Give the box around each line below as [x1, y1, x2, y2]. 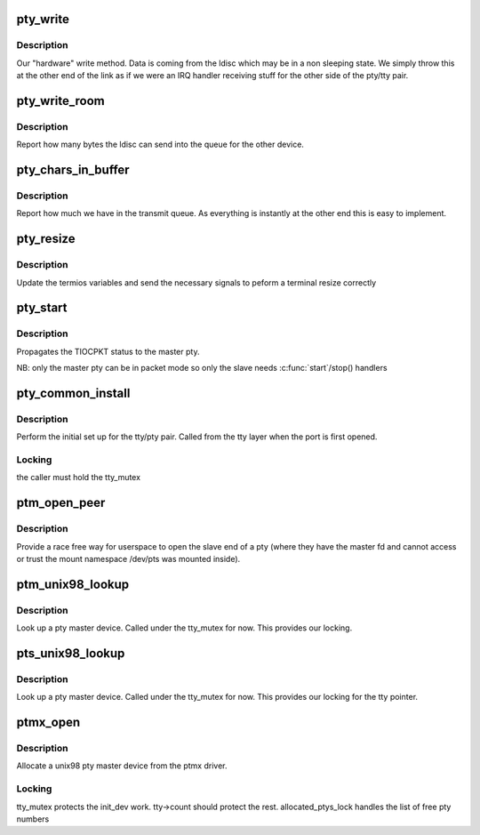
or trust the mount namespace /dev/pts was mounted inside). [16, 554, 241, 565]
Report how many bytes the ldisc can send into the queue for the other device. [16, 139, 304, 150]
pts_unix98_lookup [16, 646, 125, 661]
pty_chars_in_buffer [16, 163, 130, 178]
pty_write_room [16, 93, 106, 108]
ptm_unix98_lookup [16, 576, 130, 591]
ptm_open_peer [16, 495, 106, 510]
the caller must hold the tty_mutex [16, 472, 141, 483]
